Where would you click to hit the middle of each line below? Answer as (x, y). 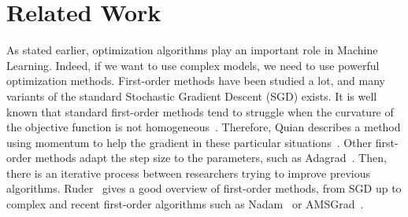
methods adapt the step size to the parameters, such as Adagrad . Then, (211, 158)
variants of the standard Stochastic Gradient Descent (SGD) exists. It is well (192, 96)
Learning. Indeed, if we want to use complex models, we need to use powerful (193, 65)
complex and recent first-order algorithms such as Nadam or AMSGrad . (185, 204)
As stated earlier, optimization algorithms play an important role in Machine (192, 50)
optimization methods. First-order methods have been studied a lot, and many (196, 81)
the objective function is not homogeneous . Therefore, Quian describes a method (204, 127)
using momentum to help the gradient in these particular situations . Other (189, 142)
